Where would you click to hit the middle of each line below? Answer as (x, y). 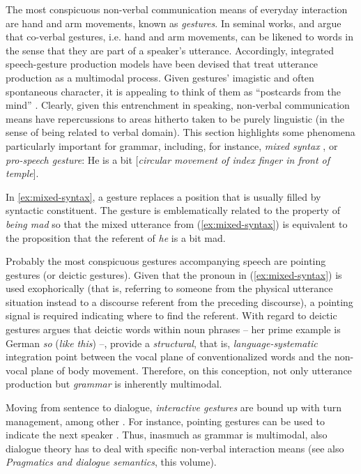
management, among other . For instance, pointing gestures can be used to (165, 421)
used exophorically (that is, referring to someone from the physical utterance (169, 288)
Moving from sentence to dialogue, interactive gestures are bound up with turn (174, 407)
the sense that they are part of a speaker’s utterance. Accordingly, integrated (170, 50)
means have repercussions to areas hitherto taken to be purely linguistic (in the (175, 118)
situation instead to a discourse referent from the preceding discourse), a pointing (179, 301)
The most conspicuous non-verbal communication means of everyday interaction (177, 9)
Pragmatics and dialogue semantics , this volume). (111, 462)
